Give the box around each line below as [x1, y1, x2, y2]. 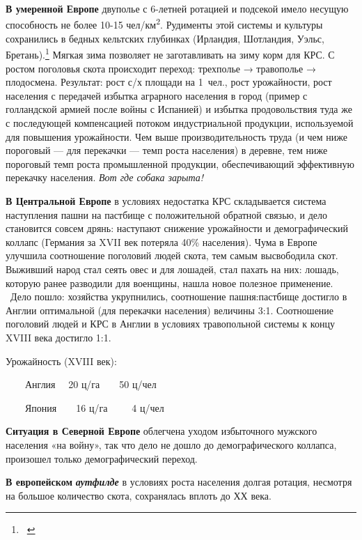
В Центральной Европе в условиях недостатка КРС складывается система [6, 194, 326, 208]
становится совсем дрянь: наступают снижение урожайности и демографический [6, 221, 348, 236]
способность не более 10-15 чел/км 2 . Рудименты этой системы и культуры [6, 15, 323, 32]
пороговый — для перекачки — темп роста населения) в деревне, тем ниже [6, 143, 328, 157]
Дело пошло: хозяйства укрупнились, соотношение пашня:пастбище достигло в [10, 289, 347, 304]
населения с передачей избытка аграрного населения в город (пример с [6, 88, 308, 102]
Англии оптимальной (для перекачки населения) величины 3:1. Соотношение [6, 302, 334, 317]
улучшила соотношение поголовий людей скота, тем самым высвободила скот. [6, 248, 338, 263]
